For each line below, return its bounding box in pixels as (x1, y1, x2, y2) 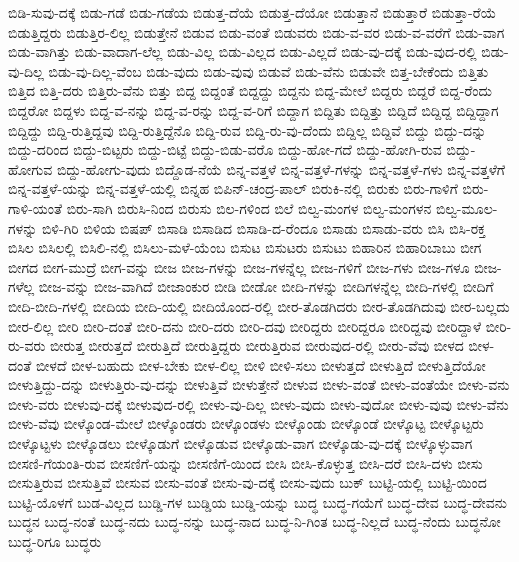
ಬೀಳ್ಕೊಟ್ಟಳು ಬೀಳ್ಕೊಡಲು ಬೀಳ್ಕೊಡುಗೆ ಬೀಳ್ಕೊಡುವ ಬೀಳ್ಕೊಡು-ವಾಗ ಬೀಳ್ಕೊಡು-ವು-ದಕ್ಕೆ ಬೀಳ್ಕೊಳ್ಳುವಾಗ (8, 433, 473, 454)
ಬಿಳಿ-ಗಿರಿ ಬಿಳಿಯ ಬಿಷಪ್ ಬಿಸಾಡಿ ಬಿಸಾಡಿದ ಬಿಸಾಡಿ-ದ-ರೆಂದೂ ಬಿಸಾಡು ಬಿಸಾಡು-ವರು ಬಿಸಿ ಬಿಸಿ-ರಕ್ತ (41, 217, 486, 238)
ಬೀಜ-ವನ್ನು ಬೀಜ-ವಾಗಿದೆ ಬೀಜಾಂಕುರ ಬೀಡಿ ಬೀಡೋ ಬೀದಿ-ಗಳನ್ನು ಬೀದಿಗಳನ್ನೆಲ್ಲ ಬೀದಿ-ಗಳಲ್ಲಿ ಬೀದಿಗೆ (38, 276, 494, 297)
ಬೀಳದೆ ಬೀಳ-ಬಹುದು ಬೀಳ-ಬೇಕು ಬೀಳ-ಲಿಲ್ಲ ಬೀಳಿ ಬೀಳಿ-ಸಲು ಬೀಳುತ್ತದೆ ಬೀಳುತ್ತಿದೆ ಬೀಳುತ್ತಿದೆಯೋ (35, 354, 486, 375)
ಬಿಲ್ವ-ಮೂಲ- (435, 197, 498, 218)
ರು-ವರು (8, 335, 46, 356)
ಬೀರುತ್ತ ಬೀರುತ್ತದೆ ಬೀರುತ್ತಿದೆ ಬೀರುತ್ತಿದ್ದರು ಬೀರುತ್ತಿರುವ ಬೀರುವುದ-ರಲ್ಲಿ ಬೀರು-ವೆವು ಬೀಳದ (50, 335, 464, 356)
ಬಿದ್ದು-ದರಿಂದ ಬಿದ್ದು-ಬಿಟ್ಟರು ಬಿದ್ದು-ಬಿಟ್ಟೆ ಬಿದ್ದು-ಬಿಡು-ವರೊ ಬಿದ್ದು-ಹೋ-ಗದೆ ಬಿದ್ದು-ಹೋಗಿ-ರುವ (8, 139, 442, 160)
